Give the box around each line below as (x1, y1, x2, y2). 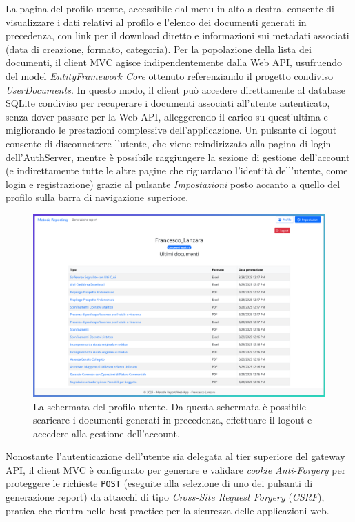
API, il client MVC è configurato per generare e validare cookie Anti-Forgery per (6, 462, 346, 477)
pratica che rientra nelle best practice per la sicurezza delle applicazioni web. (6, 503, 329, 517)
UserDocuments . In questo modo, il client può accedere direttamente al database (6, 82, 345, 96)
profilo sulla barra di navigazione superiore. (6, 190, 189, 205)
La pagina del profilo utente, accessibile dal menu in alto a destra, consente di (6, 1, 334, 15)
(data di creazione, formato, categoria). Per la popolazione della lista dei (6, 41, 312, 56)
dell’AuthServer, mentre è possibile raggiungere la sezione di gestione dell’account (6, 149, 350, 164)
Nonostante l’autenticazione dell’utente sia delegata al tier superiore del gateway (6, 449, 345, 463)
